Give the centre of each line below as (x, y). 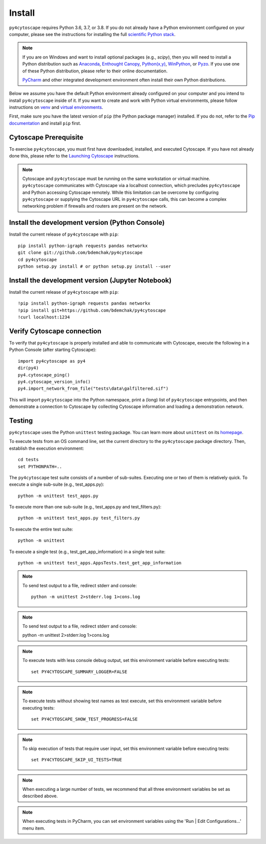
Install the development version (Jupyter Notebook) (90, 280)
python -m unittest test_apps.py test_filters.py (79, 518)
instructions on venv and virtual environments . (56, 107)
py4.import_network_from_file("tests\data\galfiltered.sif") (93, 389)
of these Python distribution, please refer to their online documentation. (95, 71)
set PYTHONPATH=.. (40, 467)
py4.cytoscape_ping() (44, 375)
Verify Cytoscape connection (55, 331)
